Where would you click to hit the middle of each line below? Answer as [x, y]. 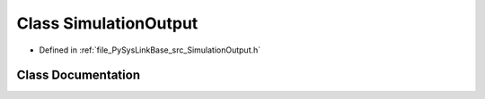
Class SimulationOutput [107, 23]
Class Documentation [79, 75]
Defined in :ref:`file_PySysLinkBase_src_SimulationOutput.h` [150, 50]
